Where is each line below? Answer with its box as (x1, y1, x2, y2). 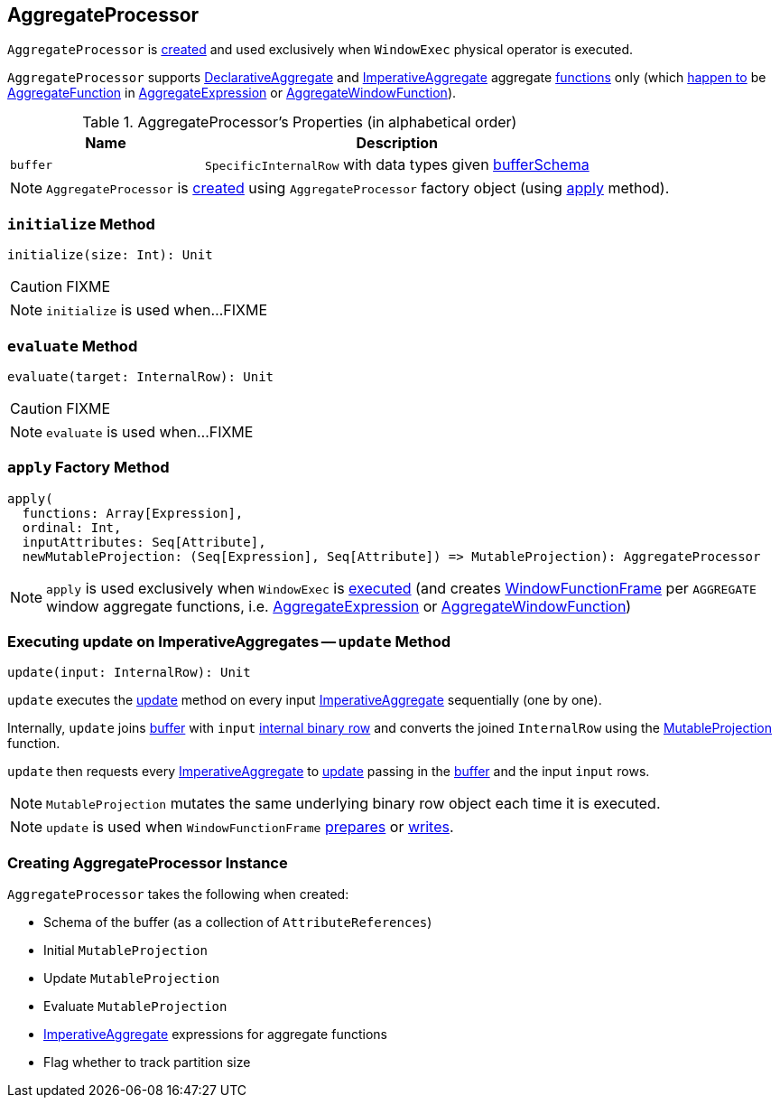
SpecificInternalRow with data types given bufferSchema (204, 155, 590, 174)
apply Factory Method (7, 458, 170, 477)
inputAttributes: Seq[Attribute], (22, 534, 266, 549)
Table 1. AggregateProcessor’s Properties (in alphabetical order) (82, 113, 517, 132)
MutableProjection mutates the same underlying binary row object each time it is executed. (46, 794, 661, 813)
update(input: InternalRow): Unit (7, 665, 251, 680)
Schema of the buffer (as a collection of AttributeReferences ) (43, 914, 432, 931)
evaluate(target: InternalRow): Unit (7, 369, 274, 384)
